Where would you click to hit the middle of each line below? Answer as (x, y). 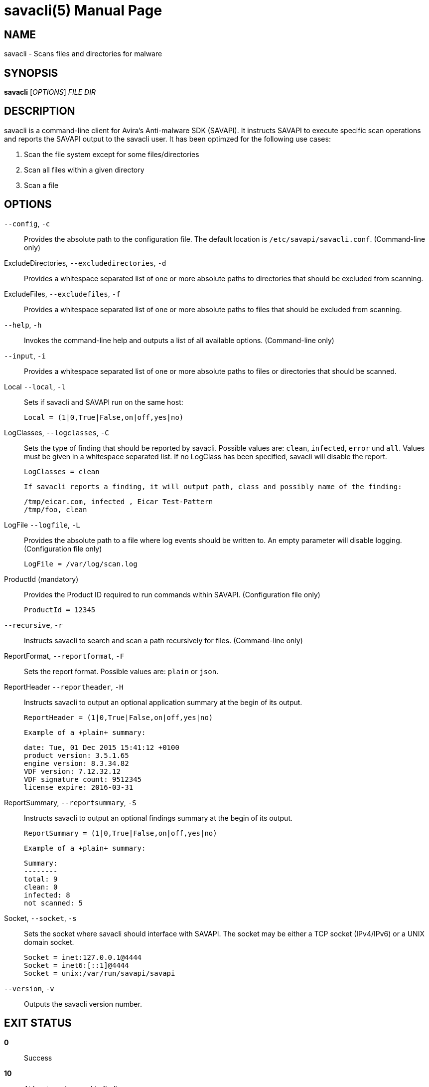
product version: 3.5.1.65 (76, 755)
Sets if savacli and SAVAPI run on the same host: (104, 402)
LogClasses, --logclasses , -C (57, 432)
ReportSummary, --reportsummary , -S (70, 802)
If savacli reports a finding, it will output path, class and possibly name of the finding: (213, 486)
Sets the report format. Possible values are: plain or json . (121, 671)
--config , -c (27, 223)
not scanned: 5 (54, 903)
